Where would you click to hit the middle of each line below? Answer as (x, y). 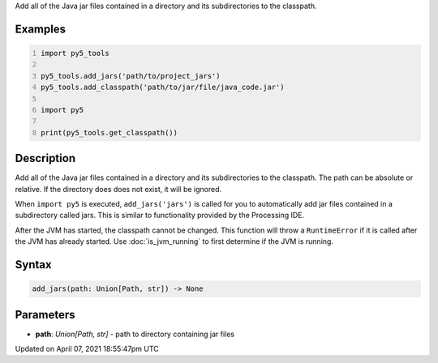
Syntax (33, 265)
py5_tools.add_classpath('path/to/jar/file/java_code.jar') (163, 88)
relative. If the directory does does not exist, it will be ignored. (118, 189)
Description (45, 158)
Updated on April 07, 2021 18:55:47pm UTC (87, 349)
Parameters (45, 315)
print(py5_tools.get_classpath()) (109, 132)
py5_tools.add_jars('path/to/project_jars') (131, 76)
